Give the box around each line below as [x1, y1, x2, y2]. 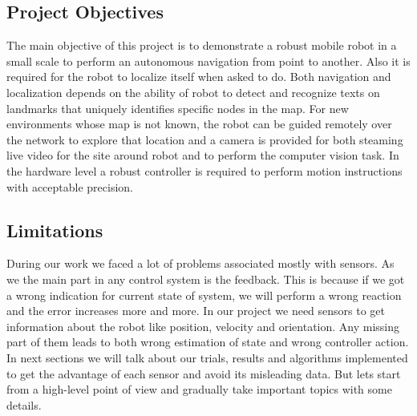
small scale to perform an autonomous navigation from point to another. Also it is [6, 52, 411, 69]
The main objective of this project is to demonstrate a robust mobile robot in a [6, 37, 397, 54]
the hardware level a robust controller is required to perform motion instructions [6, 162, 403, 179]
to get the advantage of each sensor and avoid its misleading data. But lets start [6, 365, 401, 382]
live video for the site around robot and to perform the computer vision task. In [6, 147, 399, 164]
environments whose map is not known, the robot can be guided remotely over [6, 115, 392, 132]
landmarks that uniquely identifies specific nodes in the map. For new [6, 99, 349, 116]
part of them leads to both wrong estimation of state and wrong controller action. [6, 333, 409, 350]
